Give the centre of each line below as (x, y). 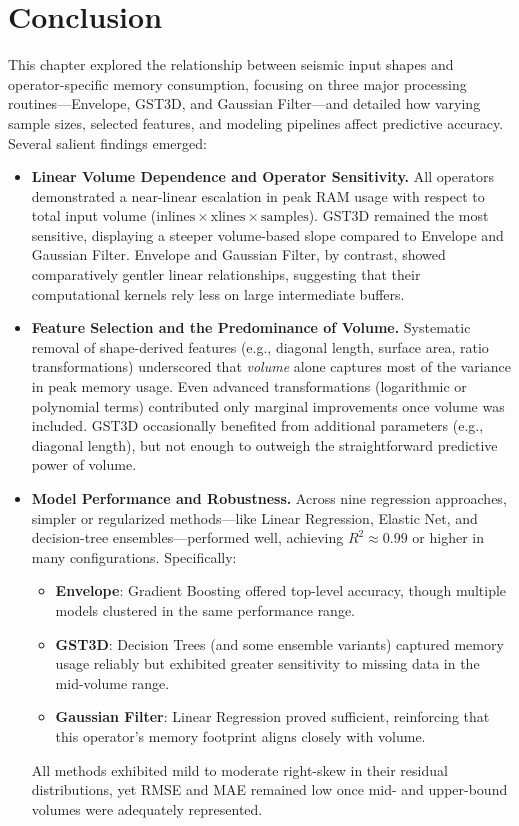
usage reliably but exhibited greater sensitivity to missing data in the (267, 663)
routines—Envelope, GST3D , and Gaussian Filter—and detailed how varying (244, 103)
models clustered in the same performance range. (205, 609)
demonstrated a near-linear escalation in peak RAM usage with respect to (258, 195)
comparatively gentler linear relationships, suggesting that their (226, 274)
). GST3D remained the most (398, 215)
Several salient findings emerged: (107, 142)
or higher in (448, 537)
